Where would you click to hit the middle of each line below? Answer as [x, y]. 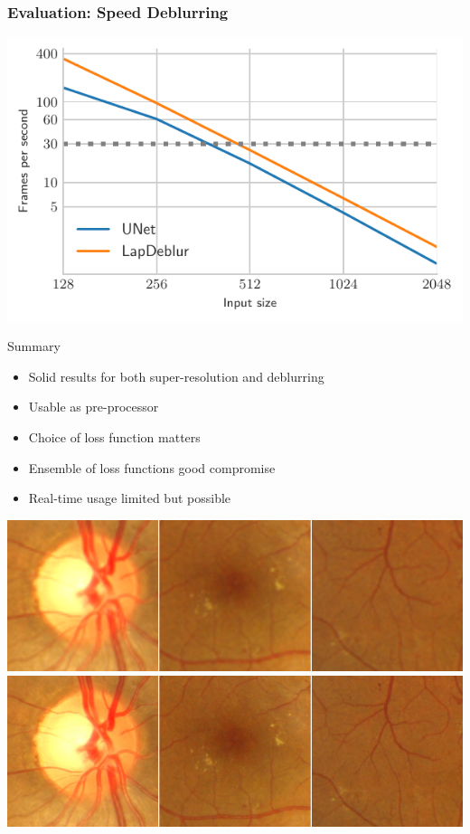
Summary [34, 346]
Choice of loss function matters [114, 437]
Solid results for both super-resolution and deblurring [176, 376]
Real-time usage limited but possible [130, 498]
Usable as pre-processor [94, 407]
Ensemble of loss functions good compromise [152, 467]
